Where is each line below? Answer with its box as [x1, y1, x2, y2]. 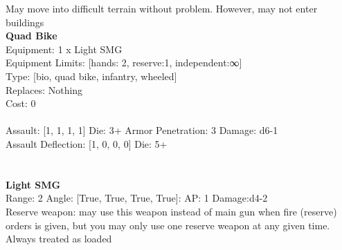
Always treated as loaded [6, 231, 112, 246]
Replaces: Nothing [6, 82, 83, 97]
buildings [6, 15, 44, 29]
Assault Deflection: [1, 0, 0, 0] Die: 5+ [6, 136, 168, 151]
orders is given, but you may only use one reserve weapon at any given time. [6, 218, 330, 232]
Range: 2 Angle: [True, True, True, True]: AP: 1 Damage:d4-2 [6, 191, 268, 205]
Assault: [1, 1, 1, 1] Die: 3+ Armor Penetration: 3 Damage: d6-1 [6, 123, 278, 137]
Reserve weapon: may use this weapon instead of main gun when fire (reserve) [6, 204, 337, 218]
